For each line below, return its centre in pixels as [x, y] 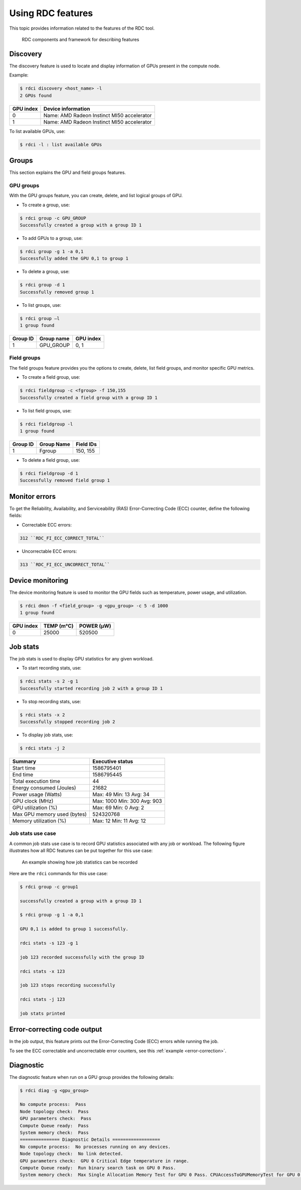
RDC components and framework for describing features [81, 39]
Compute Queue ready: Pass [54, 1126]
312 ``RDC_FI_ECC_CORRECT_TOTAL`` [62, 538]
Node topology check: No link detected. [71, 1154]
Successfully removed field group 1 [65, 481]
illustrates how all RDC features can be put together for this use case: [81, 851]
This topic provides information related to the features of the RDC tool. [82, 28]
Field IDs [86, 444]
